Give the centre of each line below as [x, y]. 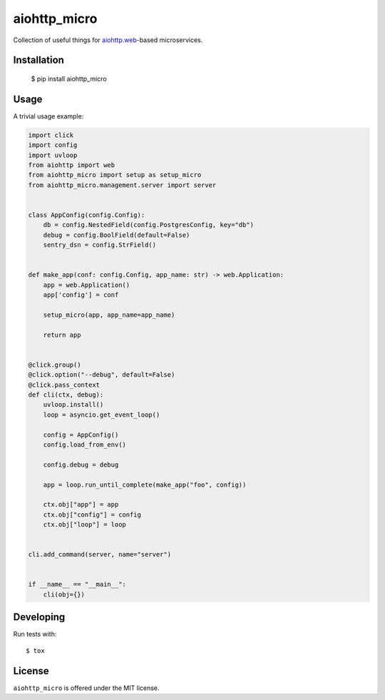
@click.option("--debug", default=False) [102, 375]
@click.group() [55, 365]
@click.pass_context [64, 385]
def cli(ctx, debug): [66, 395]
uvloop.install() [73, 405]
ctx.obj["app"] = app [81, 504]
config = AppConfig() [81, 435]
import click [51, 135]
